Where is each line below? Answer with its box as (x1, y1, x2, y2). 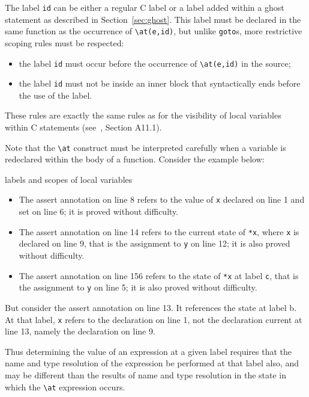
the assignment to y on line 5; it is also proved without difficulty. (19, 281, 257, 294)
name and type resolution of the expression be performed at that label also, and (5, 357, 299, 369)
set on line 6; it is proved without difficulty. (19, 205, 179, 218)
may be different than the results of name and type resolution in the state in (5, 368, 287, 381)
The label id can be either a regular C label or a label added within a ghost (5, 1, 284, 13)
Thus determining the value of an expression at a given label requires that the (5, 345, 292, 357)
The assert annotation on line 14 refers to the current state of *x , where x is (19, 225, 299, 238)
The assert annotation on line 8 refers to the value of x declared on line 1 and (19, 193, 305, 206)
